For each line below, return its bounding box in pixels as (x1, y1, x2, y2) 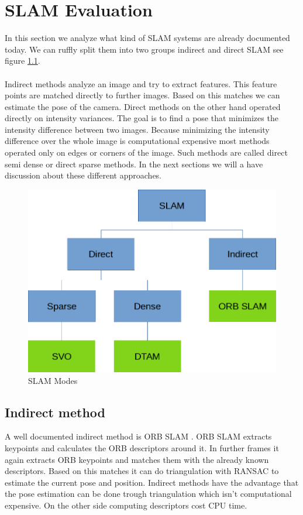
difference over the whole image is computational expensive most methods (5, 135, 270, 147)
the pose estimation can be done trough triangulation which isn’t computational (5, 487, 292, 500)
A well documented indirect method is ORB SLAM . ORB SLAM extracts (5, 430, 272, 442)
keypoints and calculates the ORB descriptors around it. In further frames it (5, 442, 279, 454)
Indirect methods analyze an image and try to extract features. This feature (5, 77, 277, 90)
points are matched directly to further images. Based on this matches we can (5, 89, 280, 101)
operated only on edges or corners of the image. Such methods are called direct (5, 146, 288, 159)
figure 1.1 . (5, 54, 40, 67)
